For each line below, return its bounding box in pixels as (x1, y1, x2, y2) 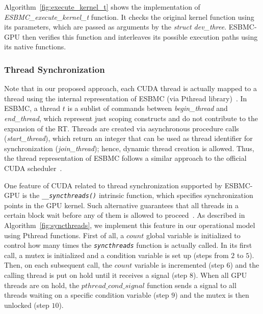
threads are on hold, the (4, 279, 80, 290)
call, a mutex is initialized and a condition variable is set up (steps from (4, 249, 229, 260)
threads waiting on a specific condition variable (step (4, 290, 169, 300)
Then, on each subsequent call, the (4, 260, 113, 270)
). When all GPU (193, 270, 247, 280)
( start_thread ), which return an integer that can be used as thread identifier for (4, 133, 253, 144)
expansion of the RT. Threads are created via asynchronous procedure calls (4, 123, 239, 133)
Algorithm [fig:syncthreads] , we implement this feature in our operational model (4, 219, 255, 230)
